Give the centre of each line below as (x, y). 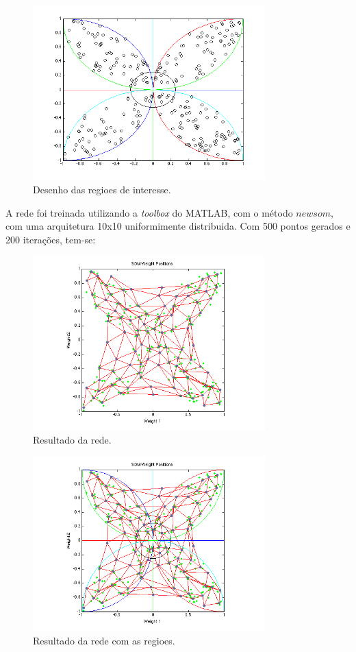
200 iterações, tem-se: (51, 239)
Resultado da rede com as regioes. (104, 640)
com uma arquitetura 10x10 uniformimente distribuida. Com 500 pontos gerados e (178, 226)
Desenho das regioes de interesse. (102, 189)
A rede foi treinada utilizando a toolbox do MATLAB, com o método (149, 212)
